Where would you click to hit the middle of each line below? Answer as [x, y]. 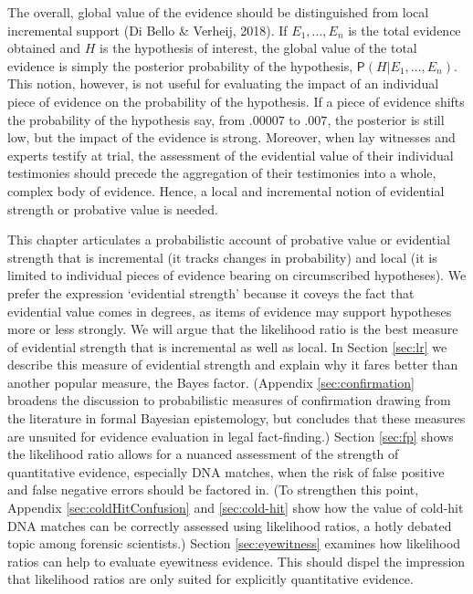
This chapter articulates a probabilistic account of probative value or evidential [229, 240]
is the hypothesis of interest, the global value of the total [258, 48]
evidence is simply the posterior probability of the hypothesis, [180, 65]
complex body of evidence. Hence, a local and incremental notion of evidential [226, 190]
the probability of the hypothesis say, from [126, 119]
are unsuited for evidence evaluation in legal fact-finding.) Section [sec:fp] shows [231, 436]
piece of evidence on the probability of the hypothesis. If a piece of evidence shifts [236, 101]
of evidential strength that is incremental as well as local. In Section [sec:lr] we [227, 346]
